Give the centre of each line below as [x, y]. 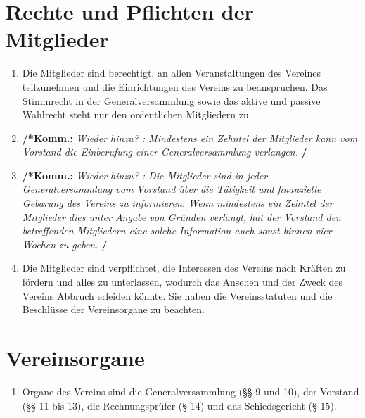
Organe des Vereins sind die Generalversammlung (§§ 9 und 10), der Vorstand [191, 391]
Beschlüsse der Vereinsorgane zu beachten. [113, 309]
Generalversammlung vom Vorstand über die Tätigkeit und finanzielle [172, 189]
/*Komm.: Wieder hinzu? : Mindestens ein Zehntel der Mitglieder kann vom [190, 138]
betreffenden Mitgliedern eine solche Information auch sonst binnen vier [177, 230]
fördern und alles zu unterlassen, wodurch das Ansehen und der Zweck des [182, 282]
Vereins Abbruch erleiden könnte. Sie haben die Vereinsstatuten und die [177, 295]
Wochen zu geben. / [65, 244]
